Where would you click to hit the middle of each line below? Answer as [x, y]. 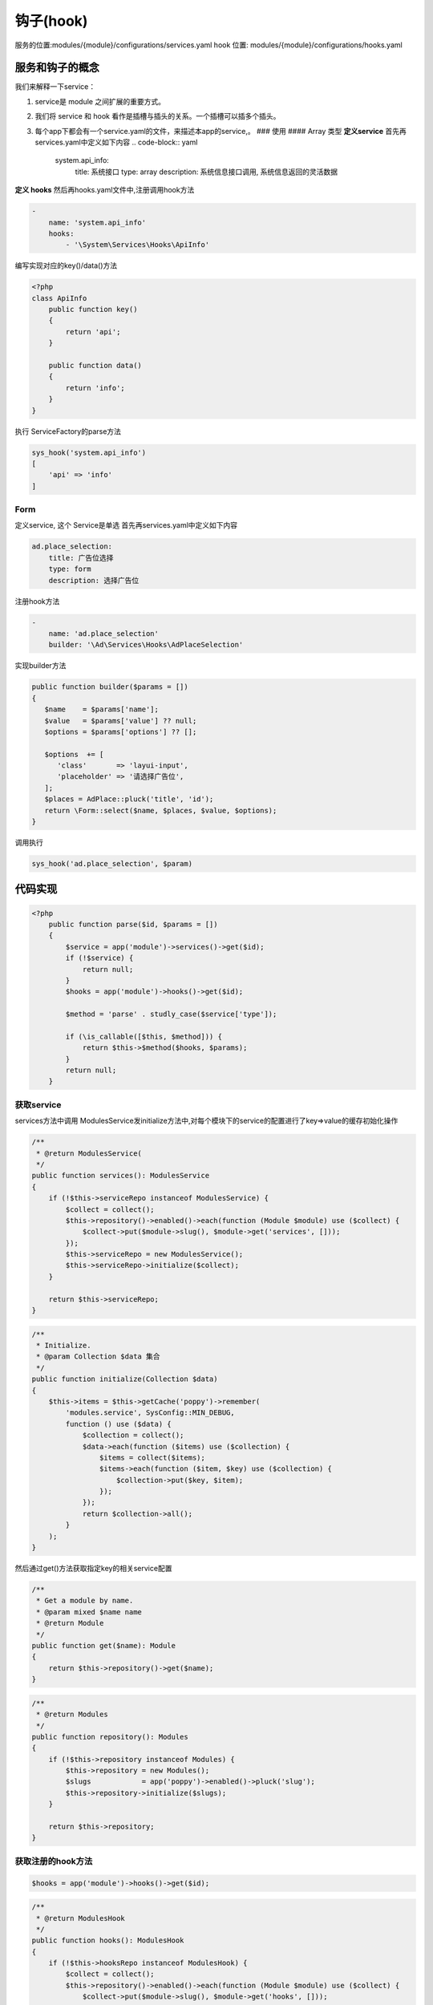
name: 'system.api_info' [97, 222]
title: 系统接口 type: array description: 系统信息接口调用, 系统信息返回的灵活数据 [206, 172]
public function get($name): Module [104, 1645]
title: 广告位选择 [81, 558]
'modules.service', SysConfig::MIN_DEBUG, [150, 1413]
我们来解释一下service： [55, 87]
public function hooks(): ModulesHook [108, 1940]
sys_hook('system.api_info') [89, 452]
